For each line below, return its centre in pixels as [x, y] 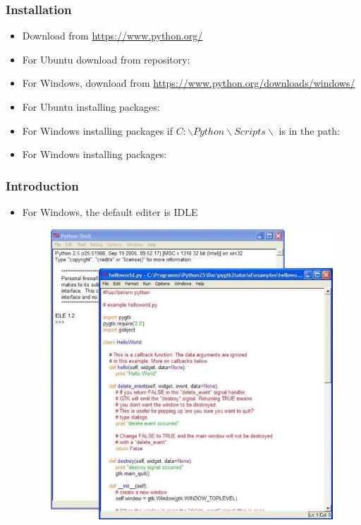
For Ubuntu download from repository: [106, 59]
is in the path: [310, 130]
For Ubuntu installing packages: [91, 107]
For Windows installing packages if [98, 130]
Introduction [42, 185]
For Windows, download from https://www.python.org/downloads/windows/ [189, 83]
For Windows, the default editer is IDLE [110, 212]
